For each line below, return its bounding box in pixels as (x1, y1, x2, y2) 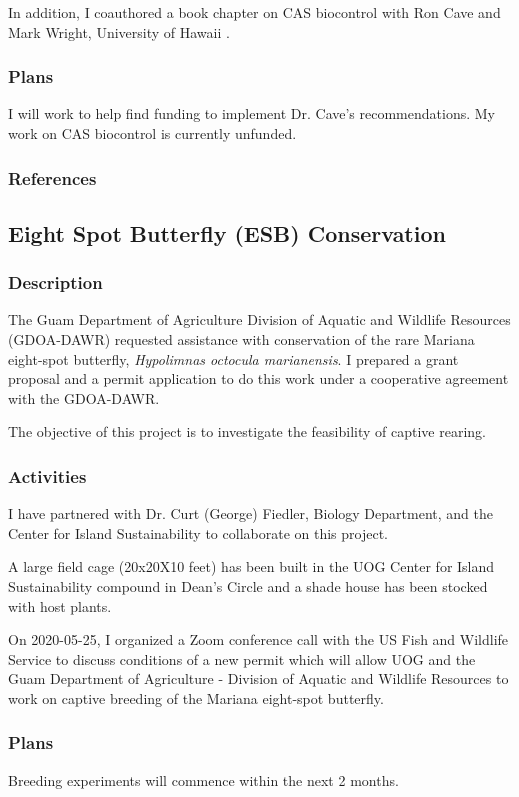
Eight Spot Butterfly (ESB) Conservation (8, 217, 446, 248)
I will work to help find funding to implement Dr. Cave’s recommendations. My (8, 103, 495, 124)
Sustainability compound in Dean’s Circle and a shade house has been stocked (8, 576, 488, 596)
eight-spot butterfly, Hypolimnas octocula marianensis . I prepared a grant (8, 348, 459, 369)
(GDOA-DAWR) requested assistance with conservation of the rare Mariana (8, 329, 475, 350)
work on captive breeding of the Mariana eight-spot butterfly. (8, 687, 384, 708)
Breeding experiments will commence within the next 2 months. (8, 769, 399, 790)
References (8, 165, 97, 190)
